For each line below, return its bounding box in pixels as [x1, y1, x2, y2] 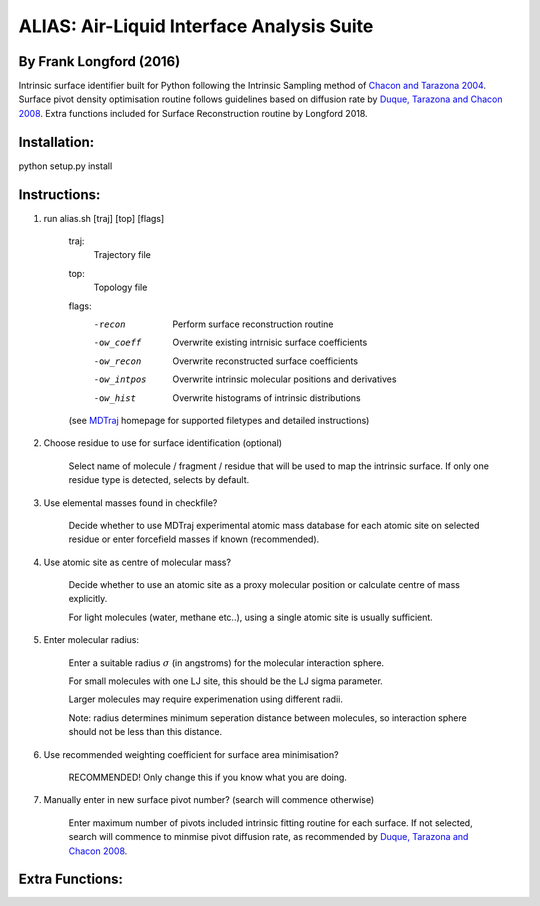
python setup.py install [18, 160, 113, 172]
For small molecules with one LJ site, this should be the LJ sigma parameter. [68, 675, 384, 687]
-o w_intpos [93, 374, 147, 385]
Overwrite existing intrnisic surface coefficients [172, 336, 368, 349]
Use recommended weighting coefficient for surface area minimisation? [43, 748, 339, 760]
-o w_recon [93, 355, 142, 367]
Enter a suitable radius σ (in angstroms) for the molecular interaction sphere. [68, 656, 385, 669]
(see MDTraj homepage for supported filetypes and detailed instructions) [68, 414, 370, 426]
